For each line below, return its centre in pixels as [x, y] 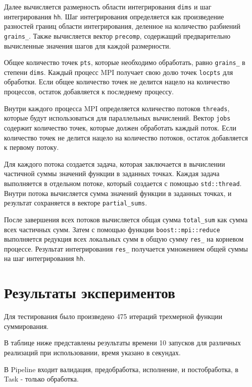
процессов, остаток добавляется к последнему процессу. [89, 92]
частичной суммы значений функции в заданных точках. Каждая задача [112, 173]
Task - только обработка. [41, 379]
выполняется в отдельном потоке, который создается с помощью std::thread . [123, 183]
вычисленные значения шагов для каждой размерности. [88, 45]
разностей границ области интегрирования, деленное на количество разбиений [122, 26]
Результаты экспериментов [90, 292]
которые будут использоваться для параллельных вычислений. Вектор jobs [117, 118]
